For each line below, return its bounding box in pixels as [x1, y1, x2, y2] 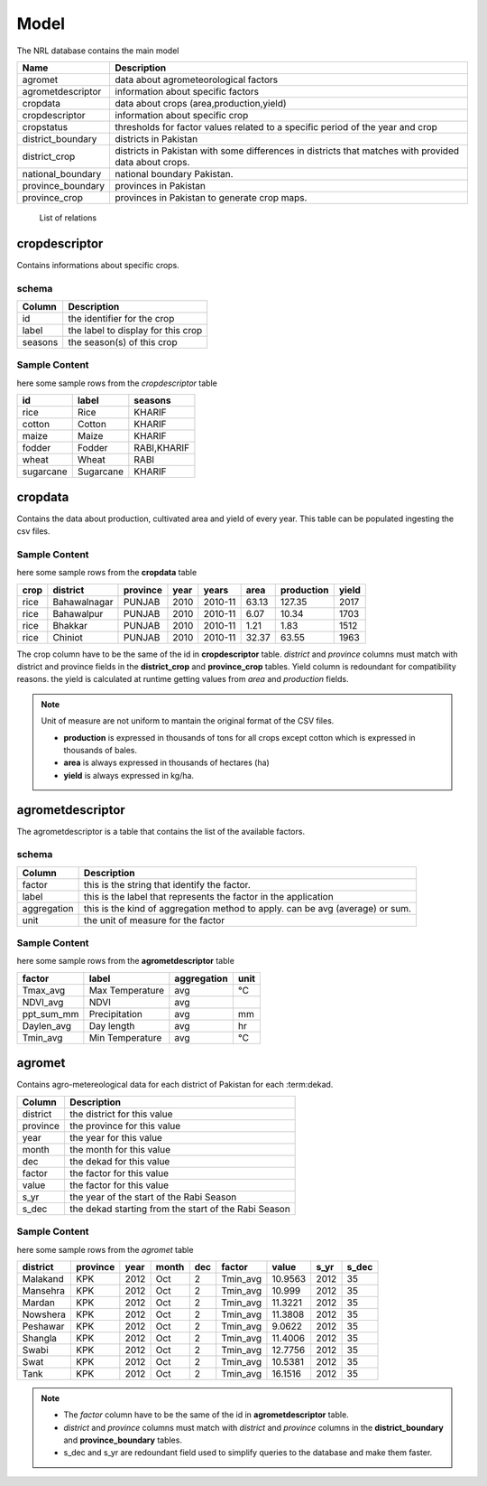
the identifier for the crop [68, 312, 175, 324]
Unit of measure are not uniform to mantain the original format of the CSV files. [41, 715, 335, 726]
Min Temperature [88, 1031, 162, 1043]
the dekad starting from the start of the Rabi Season [69, 1202, 290, 1215]
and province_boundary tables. [63, 1435, 182, 1445]
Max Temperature [88, 984, 165, 996]
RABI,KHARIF [133, 442, 189, 454]
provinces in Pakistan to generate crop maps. [115, 191, 308, 203]
